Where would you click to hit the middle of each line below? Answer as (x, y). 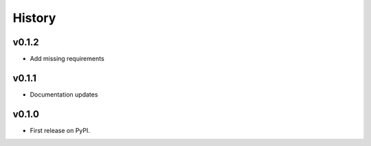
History (34, 18)
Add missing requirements (67, 59)
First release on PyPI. (60, 130)
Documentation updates (64, 94)
